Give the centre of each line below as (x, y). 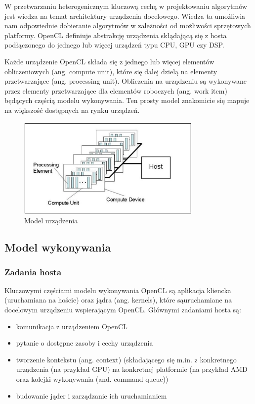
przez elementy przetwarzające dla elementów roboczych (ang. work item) (116, 90)
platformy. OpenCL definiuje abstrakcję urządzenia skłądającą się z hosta (116, 35)
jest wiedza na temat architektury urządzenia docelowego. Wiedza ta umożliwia (125, 16)
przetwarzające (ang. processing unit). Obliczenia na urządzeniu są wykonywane (126, 81)
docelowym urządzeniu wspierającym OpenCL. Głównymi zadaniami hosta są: (123, 310)
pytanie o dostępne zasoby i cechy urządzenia (85, 343)
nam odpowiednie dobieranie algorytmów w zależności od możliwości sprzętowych (128, 25)
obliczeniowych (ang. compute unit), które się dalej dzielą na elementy (111, 71)
